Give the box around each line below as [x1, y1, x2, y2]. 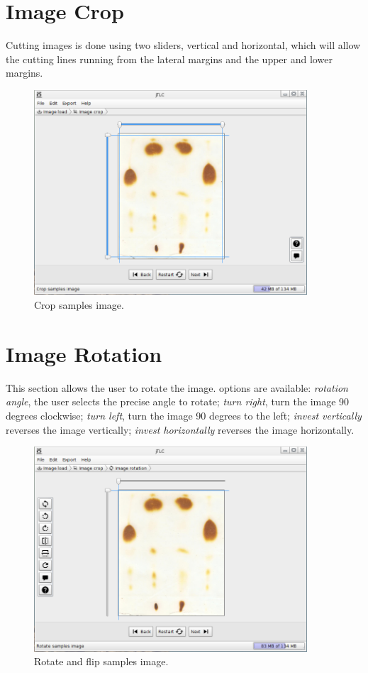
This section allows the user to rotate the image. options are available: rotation [6, 380, 348, 395]
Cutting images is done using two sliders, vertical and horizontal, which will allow [6, 38, 361, 53]
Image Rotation [6, 339, 162, 368]
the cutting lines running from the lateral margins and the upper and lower [6, 51, 333, 66]
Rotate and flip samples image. [34, 654, 169, 669]
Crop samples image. [34, 297, 124, 312]
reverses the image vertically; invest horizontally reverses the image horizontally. [6, 422, 355, 437]
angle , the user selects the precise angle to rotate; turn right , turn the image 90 [6, 394, 350, 409]
